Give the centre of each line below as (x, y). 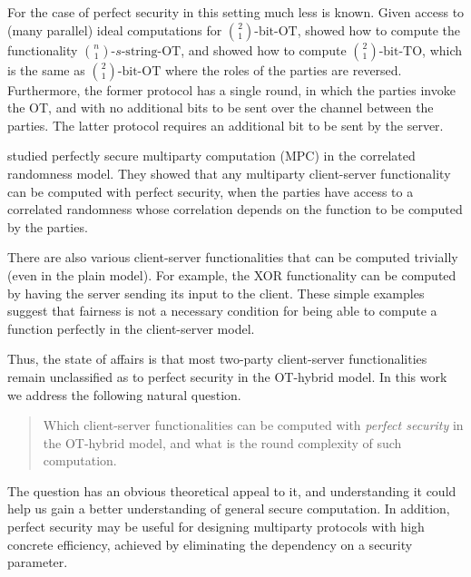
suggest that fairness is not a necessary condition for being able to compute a (222, 311)
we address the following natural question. (124, 394)
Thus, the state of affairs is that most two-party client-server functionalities (217, 359)
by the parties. (48, 226)
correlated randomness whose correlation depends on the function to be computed (235, 209)
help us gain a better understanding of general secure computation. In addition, (229, 509)
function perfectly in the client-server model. (131, 328)
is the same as (46, 69)
